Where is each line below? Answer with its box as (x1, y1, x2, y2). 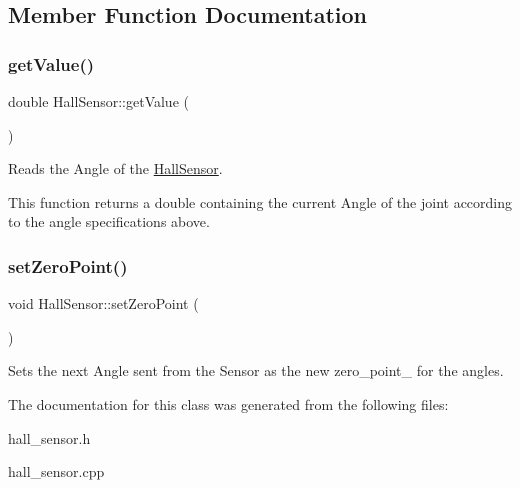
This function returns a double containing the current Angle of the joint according (8, 191, 513, 212)
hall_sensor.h (8, 427, 91, 448)
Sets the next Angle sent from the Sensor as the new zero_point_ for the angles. (8, 360, 504, 381)
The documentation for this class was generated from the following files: (8, 393, 449, 414)
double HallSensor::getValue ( (8, 91, 189, 111)
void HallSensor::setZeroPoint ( (8, 293, 199, 314)
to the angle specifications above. (8, 211, 210, 232)
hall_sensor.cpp (8, 461, 105, 482)
